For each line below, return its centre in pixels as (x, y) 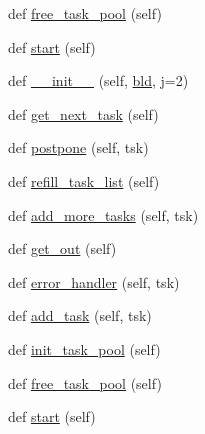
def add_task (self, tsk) (80, 315)
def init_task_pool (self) (84, 348)
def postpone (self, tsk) (78, 147)
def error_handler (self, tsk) (94, 281)
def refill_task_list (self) (84, 180)
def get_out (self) (62, 248)
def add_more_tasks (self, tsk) (103, 214)
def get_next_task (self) (83, 113)
